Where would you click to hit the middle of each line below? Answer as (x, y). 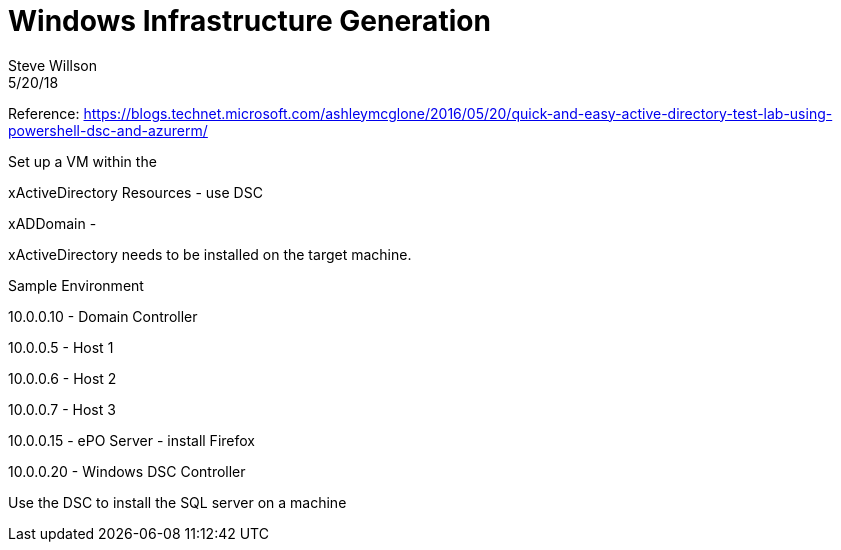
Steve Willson (53, 65)
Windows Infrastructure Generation (249, 21)
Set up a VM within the (82, 161)
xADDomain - (52, 223)
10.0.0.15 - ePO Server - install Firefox (131, 440)
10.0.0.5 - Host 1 (61, 347)
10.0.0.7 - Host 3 (62, 409)
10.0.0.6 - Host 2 (62, 378)
